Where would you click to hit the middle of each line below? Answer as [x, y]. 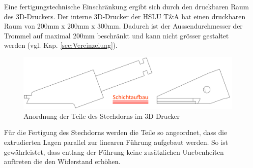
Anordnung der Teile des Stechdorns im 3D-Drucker [102, 116]
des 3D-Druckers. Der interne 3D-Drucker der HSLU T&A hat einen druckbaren [125, 16]
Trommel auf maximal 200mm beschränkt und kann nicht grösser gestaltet [116, 35]
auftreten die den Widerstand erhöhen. [62, 161]
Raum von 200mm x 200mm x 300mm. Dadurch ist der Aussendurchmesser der [123, 26]
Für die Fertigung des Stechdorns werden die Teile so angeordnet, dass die [116, 132]
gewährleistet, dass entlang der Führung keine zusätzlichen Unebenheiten [114, 151]
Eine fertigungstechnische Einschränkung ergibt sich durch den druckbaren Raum [126, 6]
